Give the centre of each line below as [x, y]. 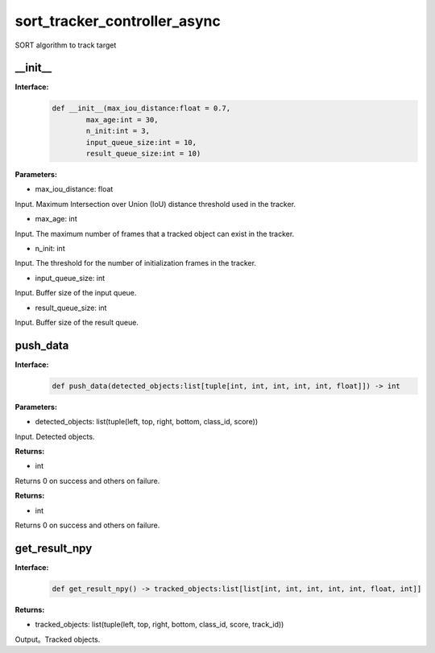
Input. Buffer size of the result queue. [77, 322]
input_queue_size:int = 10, [141, 142]
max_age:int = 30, [122, 120]
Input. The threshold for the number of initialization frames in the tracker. [136, 263]
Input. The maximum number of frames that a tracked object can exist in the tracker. [155, 234]
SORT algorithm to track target [66, 45]
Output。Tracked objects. [58, 639]
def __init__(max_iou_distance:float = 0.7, [141, 108]
